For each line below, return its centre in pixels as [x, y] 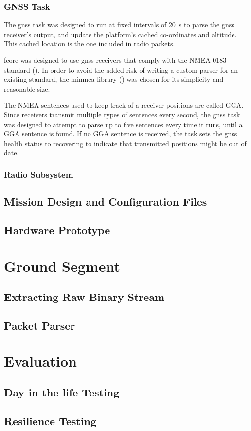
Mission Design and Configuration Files [106, 201]
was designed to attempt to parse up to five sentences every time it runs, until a [123, 124]
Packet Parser [40, 325]
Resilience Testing [50, 421]
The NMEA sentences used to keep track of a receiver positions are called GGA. [124, 105]
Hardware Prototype [57, 230]
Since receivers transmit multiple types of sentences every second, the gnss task [122, 114]
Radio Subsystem [39, 174]
